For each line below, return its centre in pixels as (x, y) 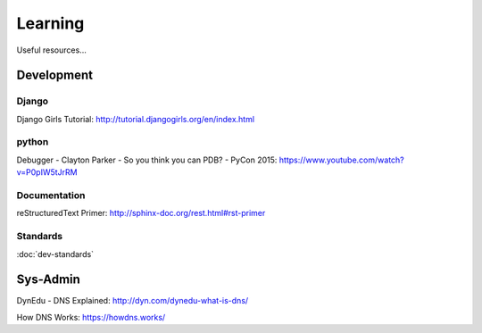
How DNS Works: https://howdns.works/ (91, 317)
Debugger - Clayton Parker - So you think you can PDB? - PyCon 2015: (147, 160)
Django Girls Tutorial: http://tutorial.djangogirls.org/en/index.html (135, 119)
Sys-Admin (48, 280)
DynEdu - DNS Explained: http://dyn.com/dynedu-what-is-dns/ (133, 301)
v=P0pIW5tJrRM (47, 172)
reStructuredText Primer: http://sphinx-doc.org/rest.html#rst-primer (141, 213)
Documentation (51, 195)
